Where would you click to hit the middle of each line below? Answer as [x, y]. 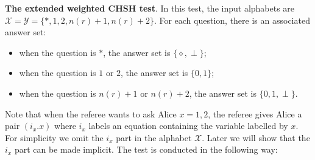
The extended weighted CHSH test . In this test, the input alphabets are [150, 8]
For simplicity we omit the [54, 137]
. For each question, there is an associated [232, 20]
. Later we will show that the [256, 137]
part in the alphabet [154, 137]
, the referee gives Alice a [255, 113]
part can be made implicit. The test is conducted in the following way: [146, 149]
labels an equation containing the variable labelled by [188, 126]
